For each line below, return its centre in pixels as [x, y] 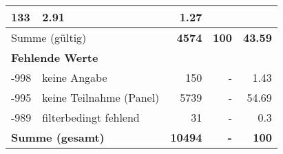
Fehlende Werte [55, 57]
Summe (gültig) [49, 37]
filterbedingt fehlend [91, 117]
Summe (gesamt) [58, 137]
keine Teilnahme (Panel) [101, 97]
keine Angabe [75, 77]
